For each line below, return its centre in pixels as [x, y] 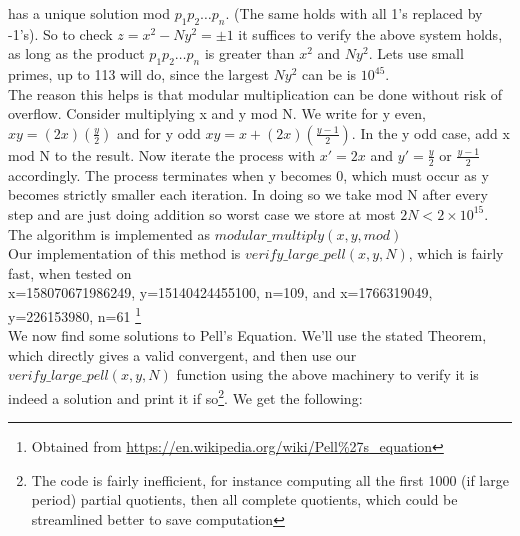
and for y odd [159, 132]
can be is [329, 74]
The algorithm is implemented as [109, 233]
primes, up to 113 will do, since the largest [138, 74]
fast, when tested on [70, 272]
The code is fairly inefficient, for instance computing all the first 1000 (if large [270, 479]
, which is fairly [456, 253]
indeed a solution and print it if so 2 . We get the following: [185, 396]
